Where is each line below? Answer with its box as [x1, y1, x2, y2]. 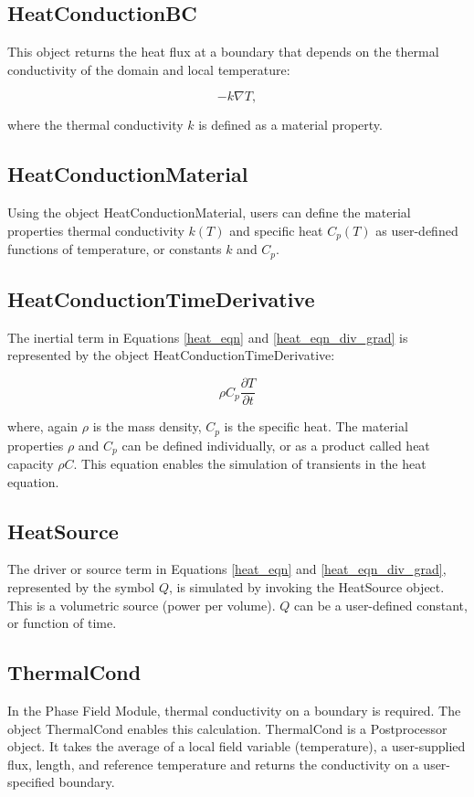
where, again [7, 417, 79, 436]
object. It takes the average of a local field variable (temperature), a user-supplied [7, 737, 466, 756]
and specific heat [229, 220, 323, 239]
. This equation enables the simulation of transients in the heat [73, 454, 427, 473]
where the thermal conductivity [7, 115, 184, 134]
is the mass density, [92, 417, 202, 436]
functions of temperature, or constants [7, 239, 222, 259]
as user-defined [375, 220, 458, 239]
